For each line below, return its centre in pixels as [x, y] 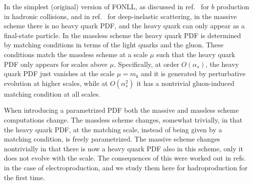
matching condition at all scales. [52, 93]
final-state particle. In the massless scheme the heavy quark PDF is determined [123, 35]
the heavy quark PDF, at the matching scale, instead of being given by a [113, 129]
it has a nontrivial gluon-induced [185, 83]
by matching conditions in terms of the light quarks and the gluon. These [114, 45]
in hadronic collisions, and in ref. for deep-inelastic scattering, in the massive [120, 16]
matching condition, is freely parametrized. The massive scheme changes [112, 139]
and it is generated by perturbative [193, 73]
